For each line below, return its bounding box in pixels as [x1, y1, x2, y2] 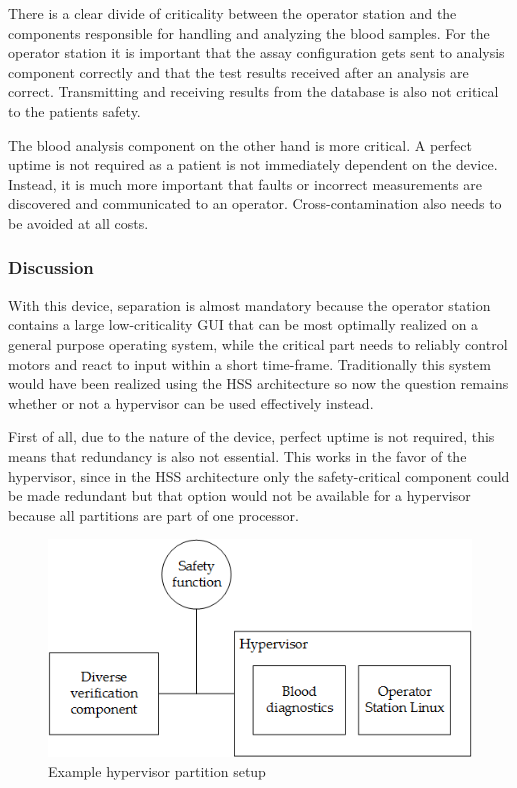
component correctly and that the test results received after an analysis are [8, 61, 469, 82]
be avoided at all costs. [8, 212, 149, 233]
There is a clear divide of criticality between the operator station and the [8, 3, 457, 23]
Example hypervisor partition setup [48, 760, 266, 781]
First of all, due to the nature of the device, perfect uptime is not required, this [8, 426, 495, 447]
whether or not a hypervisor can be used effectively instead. [8, 392, 374, 413]
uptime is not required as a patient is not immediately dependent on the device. [8, 154, 498, 175]
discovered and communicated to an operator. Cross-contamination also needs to [8, 193, 502, 214]
